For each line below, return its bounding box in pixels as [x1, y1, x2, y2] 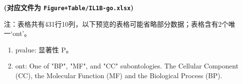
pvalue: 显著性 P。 [15, 44, 73, 54]
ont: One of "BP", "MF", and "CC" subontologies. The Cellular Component [15, 61, 239, 71]
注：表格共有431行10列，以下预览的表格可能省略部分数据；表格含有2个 [4, 18, 228, 29]
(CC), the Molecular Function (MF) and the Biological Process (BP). [15, 70, 223, 81]
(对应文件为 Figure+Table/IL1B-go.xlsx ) [4, 2, 134, 12]
